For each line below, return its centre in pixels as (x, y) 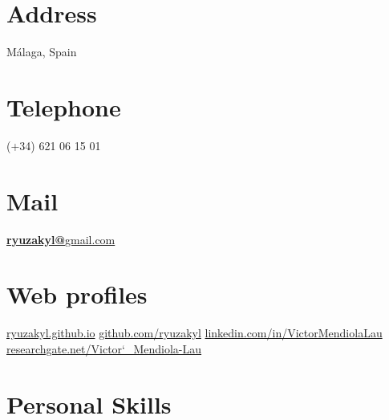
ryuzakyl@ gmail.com (61, 239)
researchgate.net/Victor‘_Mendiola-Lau (104, 348)
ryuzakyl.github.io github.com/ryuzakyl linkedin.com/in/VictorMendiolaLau (194, 333)
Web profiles (77, 294)
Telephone (64, 106)
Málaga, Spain (42, 52)
